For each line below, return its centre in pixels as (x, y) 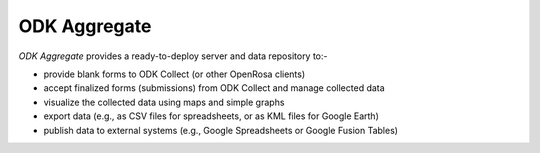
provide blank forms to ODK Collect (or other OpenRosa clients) (174, 74)
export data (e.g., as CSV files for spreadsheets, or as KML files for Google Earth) (211, 116)
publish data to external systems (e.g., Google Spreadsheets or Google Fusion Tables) (221, 130)
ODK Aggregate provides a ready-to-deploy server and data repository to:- (173, 56)
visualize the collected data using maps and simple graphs (164, 102)
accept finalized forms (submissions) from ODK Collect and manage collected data (214, 88)
